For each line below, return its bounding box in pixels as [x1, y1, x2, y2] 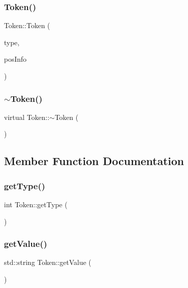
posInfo [4, 54, 27, 64]
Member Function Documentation [4, 153, 184, 169]
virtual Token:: [4, 111, 50, 122]
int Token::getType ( [4, 199, 68, 209]
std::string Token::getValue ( [4, 257, 92, 267]
